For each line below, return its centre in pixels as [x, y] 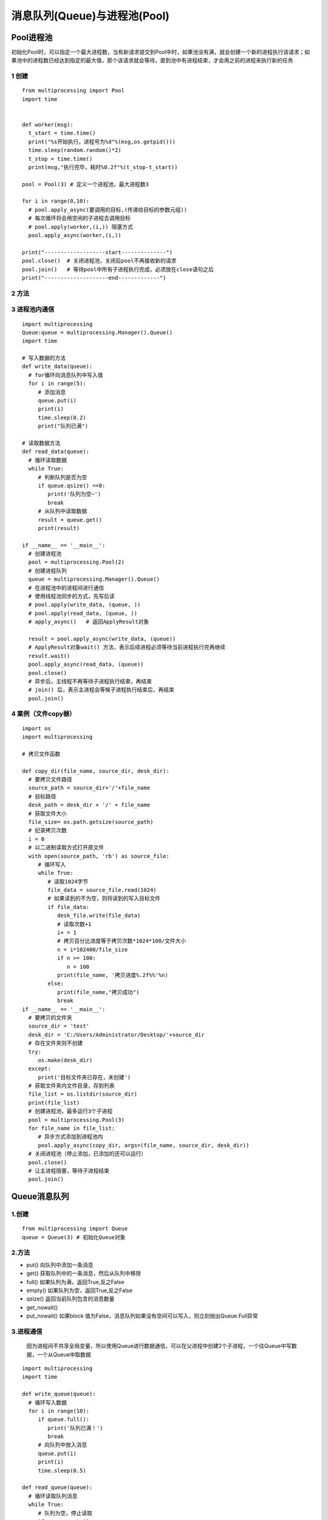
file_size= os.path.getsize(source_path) [91, 822]
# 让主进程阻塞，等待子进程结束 [69, 1171]
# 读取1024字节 [68, 881]
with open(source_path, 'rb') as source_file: [99, 856]
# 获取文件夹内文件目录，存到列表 [71, 1086]
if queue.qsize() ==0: [72, 485]
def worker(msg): [48, 124]
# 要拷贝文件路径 [50, 779]
